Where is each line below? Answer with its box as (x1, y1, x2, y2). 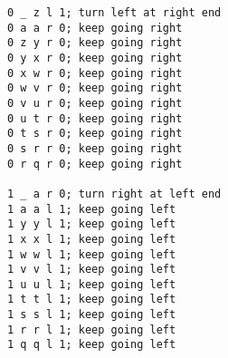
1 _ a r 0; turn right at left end (7, 187, 222, 200)
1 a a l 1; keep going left (7, 202, 176, 216)
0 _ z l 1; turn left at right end (7, 6, 222, 19)
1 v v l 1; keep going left (7, 263, 176, 276)
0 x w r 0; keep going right (7, 66, 183, 80)
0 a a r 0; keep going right (7, 21, 183, 34)
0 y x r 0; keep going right (7, 51, 183, 64)
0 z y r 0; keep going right (7, 36, 183, 50)
